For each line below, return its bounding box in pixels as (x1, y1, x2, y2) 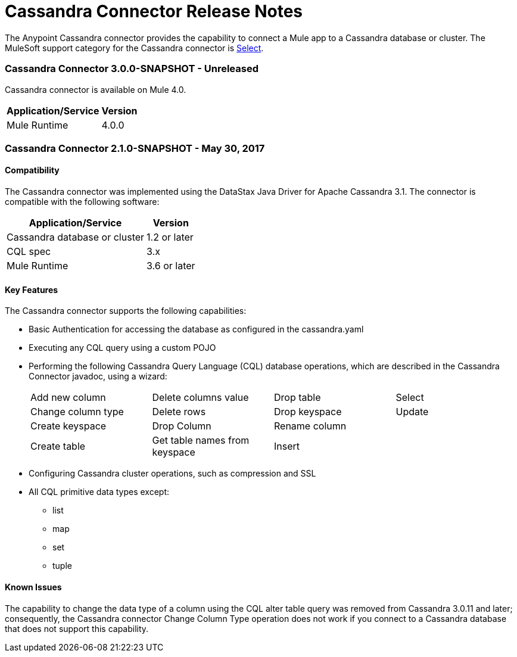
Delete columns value (152, 391, 249, 404)
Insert (274, 440, 300, 453)
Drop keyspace (274, 406, 342, 418)
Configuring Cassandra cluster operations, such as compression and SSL (29, 468, 316, 479)
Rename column (274, 420, 347, 432)
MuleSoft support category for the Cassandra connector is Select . (5, 42, 264, 53)
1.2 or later (147, 231, 194, 244)
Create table (30, 440, 86, 453)
